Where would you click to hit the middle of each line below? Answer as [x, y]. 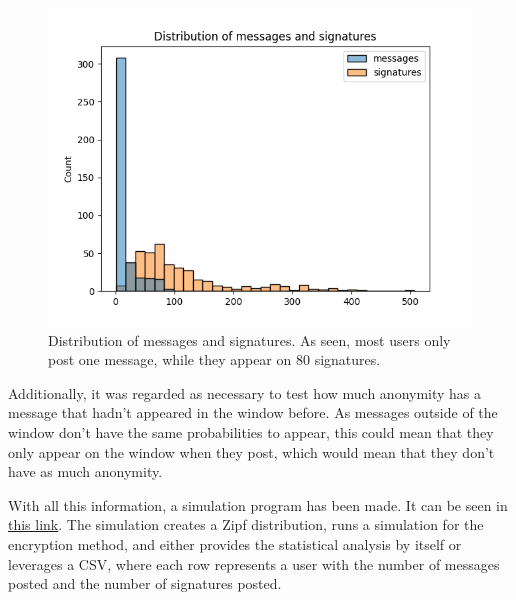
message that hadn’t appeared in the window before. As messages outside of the [253, 412]
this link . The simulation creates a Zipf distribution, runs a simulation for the [246, 524]
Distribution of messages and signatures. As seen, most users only [249, 339]
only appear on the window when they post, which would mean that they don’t [251, 451]
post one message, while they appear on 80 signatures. [214, 359]
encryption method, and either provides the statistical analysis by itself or [235, 543]
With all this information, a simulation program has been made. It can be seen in [258, 504]
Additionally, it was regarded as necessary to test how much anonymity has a [245, 392]
